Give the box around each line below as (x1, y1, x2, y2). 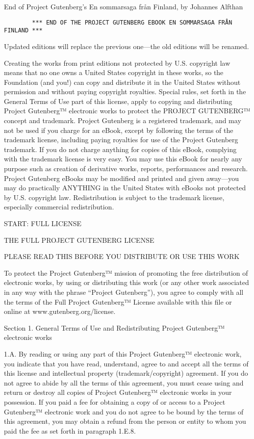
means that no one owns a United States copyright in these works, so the (4, 67, 224, 77)
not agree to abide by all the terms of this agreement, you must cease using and (4, 377, 244, 387)
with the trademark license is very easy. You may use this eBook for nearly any (4, 154, 242, 164)
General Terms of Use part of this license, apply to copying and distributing (4, 96, 232, 106)
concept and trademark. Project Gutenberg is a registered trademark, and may (4, 115, 241, 126)
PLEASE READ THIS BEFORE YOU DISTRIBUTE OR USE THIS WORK (4, 251, 240, 261)
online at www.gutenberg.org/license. (4, 306, 116, 316)
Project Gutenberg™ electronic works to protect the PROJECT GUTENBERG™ (4, 105, 251, 116)
